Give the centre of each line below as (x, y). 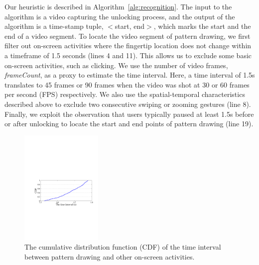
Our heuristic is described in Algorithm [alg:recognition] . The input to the (118, 6)
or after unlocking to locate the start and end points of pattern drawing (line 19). (129, 124)
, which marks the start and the (202, 26)
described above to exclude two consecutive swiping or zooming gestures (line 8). (128, 104)
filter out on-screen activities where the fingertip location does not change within (128, 45)
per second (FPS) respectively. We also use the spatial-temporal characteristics (125, 94)
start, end (130, 26)
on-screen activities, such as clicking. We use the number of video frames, (116, 65)
